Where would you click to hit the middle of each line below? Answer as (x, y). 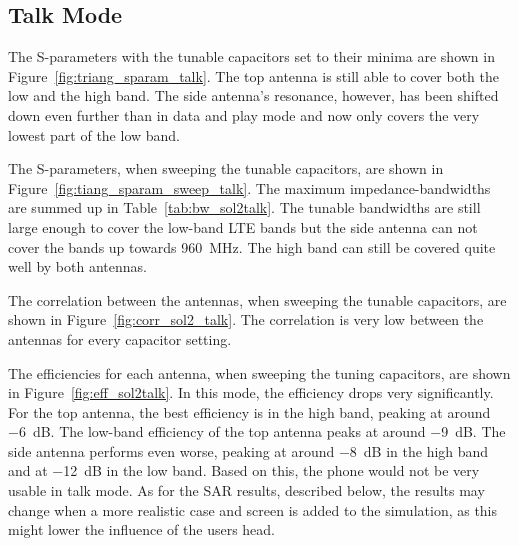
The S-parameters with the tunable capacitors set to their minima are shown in (251, 56)
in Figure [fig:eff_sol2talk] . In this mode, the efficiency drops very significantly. (251, 392)
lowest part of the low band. (94, 134)
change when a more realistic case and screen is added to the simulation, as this (253, 509)
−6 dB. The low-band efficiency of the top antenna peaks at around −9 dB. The (257, 431)
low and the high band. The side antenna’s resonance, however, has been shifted (253, 95)
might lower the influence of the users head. (141, 529)
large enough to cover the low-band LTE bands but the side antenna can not (243, 226)
